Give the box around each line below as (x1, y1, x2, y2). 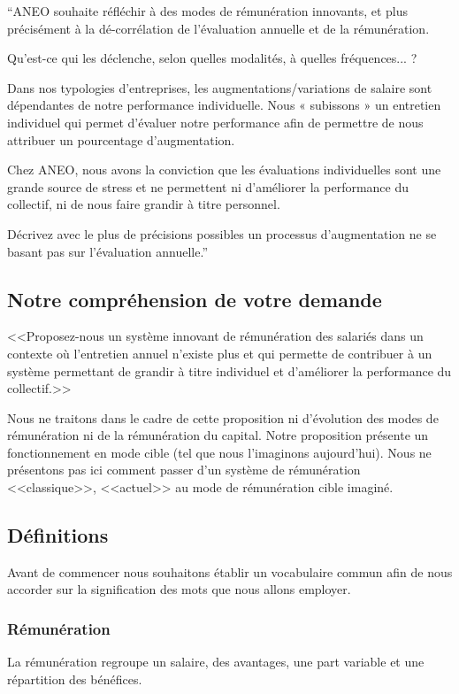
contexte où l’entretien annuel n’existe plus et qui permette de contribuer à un (7, 343, 432, 362)
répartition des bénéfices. (7, 669, 142, 688)
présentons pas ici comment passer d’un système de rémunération (7, 460, 361, 479)
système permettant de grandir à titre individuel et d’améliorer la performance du (7, 361, 452, 380)
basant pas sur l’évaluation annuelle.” (7, 242, 209, 260)
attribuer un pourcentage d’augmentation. (7, 130, 235, 149)
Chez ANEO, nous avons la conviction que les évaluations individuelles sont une (7, 160, 441, 179)
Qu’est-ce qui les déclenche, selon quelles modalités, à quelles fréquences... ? (7, 49, 417, 67)
